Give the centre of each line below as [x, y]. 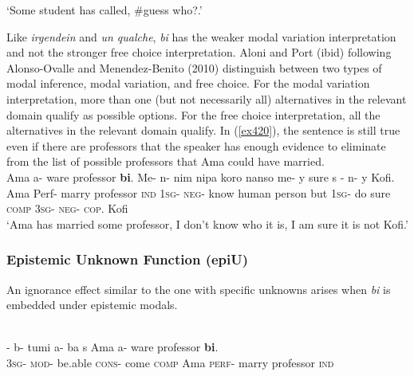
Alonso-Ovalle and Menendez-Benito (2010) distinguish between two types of [194, 67]
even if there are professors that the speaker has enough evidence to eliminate [196, 145]
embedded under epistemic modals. [92, 305]
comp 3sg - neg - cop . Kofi [67, 208]
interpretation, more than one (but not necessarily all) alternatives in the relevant [207, 98]
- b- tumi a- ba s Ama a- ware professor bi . [112, 347]
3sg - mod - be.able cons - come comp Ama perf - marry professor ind [170, 362]
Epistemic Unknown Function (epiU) [128, 259]
